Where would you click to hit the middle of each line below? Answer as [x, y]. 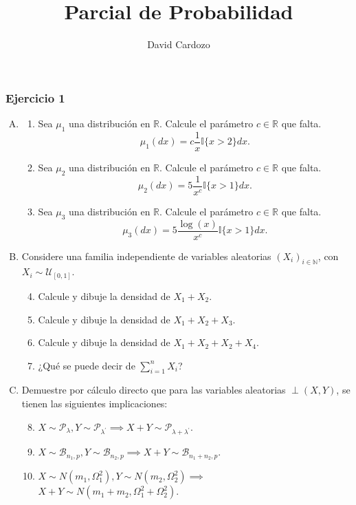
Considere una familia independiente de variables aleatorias [146, 256]
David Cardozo [179, 44]
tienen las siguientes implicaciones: [94, 404]
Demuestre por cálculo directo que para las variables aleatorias [154, 390]
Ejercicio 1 [35, 97]
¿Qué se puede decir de [87, 365]
